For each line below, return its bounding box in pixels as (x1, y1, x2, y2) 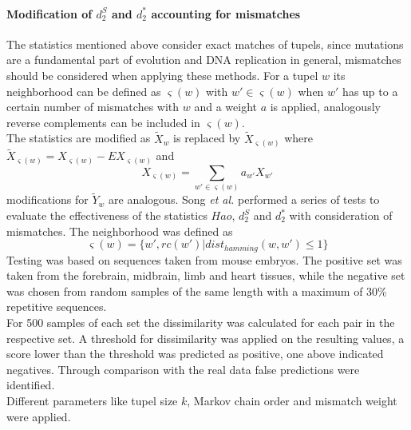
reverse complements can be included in (6, 113, 200, 130)
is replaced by (173, 129, 241, 146)
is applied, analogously (270, 98, 381, 115)
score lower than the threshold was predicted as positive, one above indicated (6, 345, 384, 362)
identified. (6, 376, 55, 393)
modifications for (6, 191, 89, 208)
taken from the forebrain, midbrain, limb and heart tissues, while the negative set (6, 267, 405, 284)
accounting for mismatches (151, 5, 301, 22)
